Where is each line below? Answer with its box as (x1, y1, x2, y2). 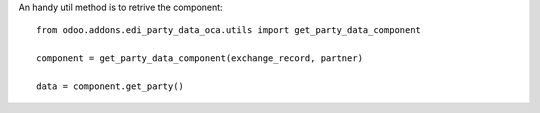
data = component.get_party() (36, 80, 185, 92)
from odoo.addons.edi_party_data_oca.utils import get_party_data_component (36, 25, 422, 36)
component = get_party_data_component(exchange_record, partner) (36, 53, 364, 64)
